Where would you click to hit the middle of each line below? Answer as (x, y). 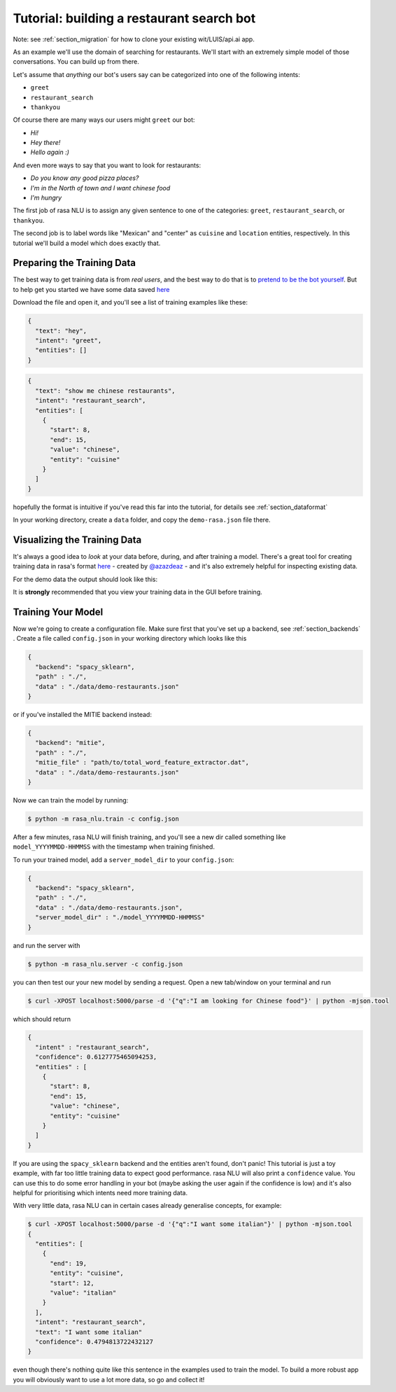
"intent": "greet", (69, 341)
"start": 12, (72, 1283)
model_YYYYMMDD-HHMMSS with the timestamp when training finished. (114, 847)
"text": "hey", (61, 330)
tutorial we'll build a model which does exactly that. (87, 243)
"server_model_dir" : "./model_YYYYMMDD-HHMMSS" (120, 918)
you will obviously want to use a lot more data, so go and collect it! (109, 1379)
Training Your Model (58, 612)
